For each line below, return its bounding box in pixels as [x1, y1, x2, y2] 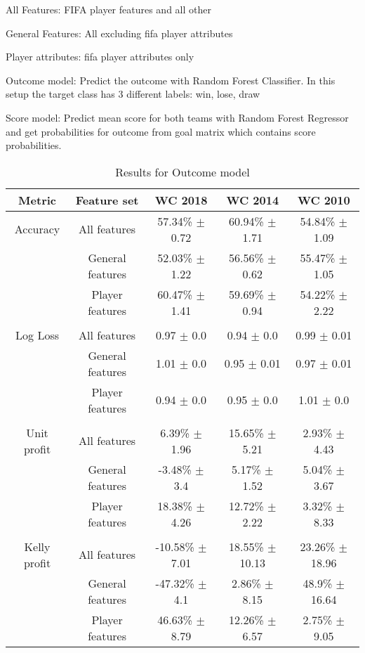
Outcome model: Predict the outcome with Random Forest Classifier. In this [6, 72, 336, 87]
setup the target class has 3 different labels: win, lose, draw [6, 86, 260, 101]
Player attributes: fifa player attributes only [6, 49, 194, 64]
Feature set [75, 191, 139, 208]
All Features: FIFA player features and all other [6, 2, 211, 16]
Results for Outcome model [115, 163, 250, 180]
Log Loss [15, 326, 59, 343]
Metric [18, 191, 56, 208]
